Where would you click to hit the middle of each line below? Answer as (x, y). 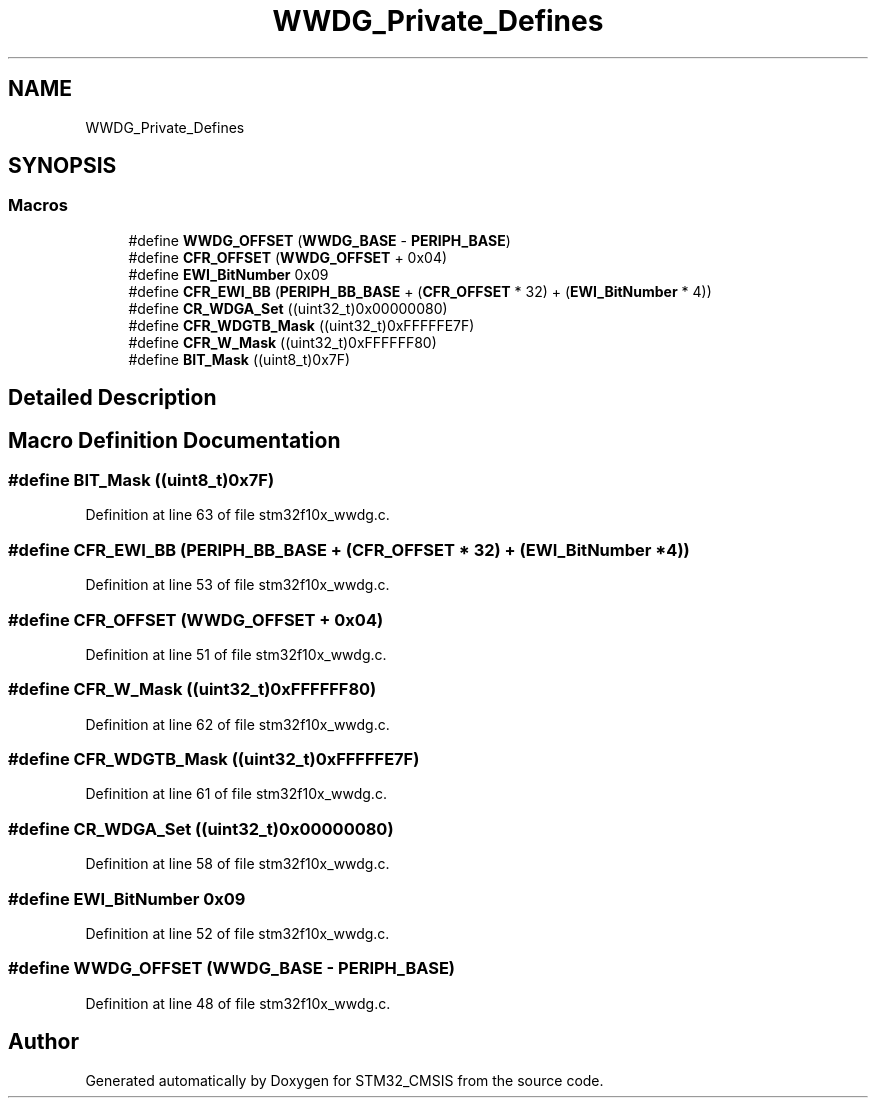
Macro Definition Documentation (174, 440)
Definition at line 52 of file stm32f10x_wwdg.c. (237, 933)
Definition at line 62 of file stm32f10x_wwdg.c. (237, 724)
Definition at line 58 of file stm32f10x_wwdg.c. (237, 864)
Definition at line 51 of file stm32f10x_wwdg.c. (236, 654)
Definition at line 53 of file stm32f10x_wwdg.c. (237, 585)
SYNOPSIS (62, 166)
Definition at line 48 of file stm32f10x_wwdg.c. (238, 1003)
